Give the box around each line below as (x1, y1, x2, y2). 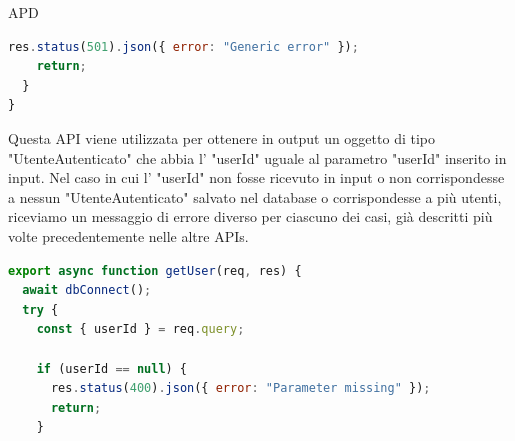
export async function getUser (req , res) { (8, 263, 302, 278)
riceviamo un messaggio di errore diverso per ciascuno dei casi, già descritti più (8, 206, 493, 227)
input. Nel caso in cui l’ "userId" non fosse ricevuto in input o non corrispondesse (8, 167, 505, 188)
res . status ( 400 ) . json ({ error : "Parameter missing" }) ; (50, 381, 431, 396)
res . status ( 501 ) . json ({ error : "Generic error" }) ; (8, 39, 359, 54)
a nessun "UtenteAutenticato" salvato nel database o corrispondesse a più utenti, (8, 186, 502, 207)
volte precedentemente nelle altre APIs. (8, 225, 249, 246)
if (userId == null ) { (36, 361, 188, 376)
